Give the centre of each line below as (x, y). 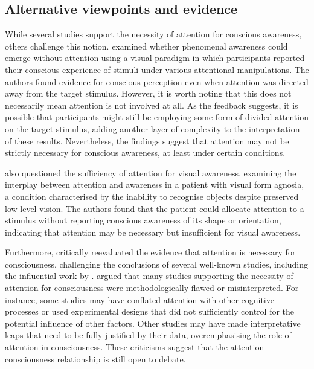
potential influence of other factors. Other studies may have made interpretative (153, 323)
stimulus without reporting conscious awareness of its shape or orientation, (143, 220)
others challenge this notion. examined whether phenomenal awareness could (146, 46)
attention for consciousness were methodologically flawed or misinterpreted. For (152, 288)
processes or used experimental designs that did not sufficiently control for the (150, 311)
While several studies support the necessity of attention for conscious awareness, (153, 34)
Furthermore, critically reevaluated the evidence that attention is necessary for (150, 252)
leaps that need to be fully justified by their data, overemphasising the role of (148, 335)
